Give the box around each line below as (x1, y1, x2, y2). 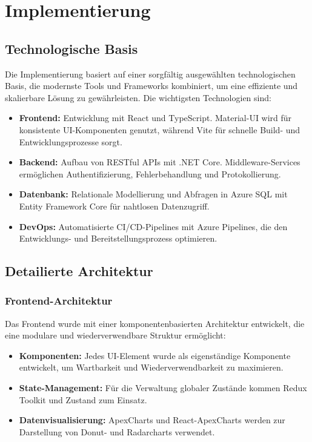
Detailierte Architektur (5, 262, 153, 280)
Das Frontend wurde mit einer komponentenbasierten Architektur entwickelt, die (5, 317, 305, 329)
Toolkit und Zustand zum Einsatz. (19, 393, 147, 406)
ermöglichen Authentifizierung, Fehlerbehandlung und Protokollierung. (19, 167, 281, 180)
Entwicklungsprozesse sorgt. (19, 135, 122, 148)
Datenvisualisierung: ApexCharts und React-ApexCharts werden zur (19, 414, 285, 426)
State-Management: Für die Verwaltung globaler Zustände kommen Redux (19, 381, 307, 394)
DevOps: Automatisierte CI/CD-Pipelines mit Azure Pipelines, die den (19, 220, 288, 233)
